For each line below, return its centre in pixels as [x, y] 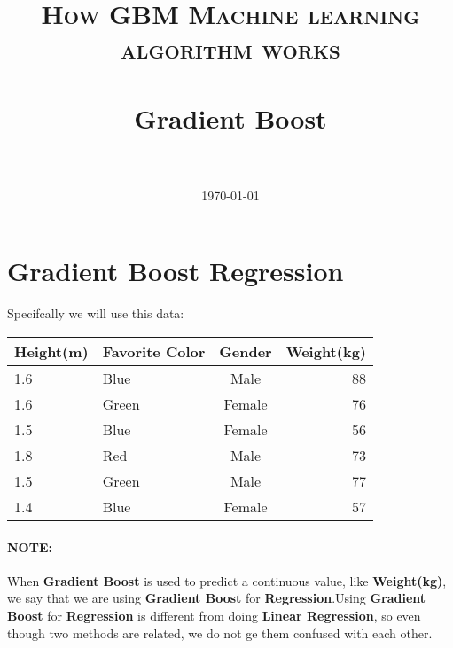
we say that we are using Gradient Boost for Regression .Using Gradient [217, 598]
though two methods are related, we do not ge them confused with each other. [220, 632]
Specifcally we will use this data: [96, 313]
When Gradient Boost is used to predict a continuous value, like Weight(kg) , [227, 580]
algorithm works [230, 48]
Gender [246, 351]
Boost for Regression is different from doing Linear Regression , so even [214, 615]
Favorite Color [154, 351]
